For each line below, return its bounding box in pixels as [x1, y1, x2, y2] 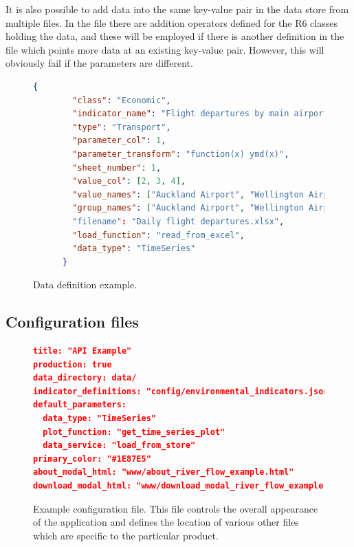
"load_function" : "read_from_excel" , [72, 230, 245, 240]
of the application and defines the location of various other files [33, 515, 299, 529]
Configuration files [5, 311, 139, 332]
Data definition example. [33, 277, 137, 292]
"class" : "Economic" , [72, 95, 171, 105]
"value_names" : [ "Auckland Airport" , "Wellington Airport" [72, 189, 349, 200]
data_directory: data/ [33, 373, 137, 383]
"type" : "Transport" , [72, 122, 171, 132]
